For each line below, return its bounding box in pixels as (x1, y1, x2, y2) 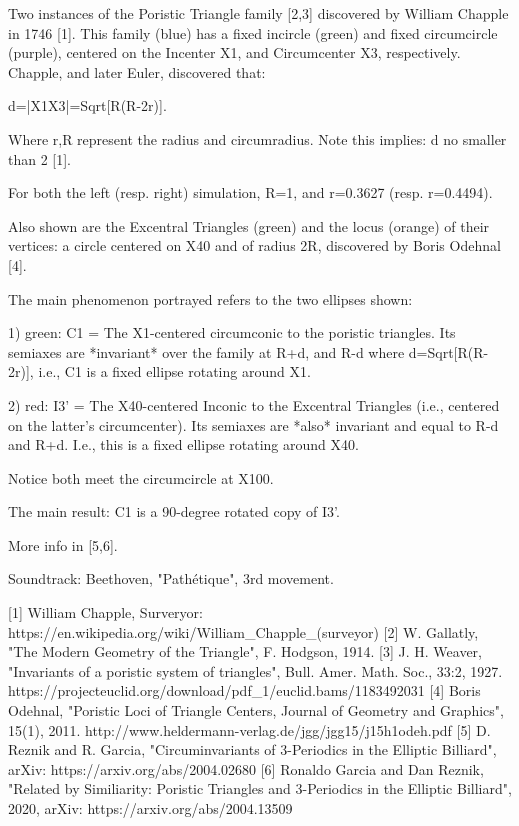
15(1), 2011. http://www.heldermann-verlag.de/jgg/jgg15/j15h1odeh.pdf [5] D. (8, 719, 491, 740)
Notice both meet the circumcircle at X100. (8, 467, 274, 488)
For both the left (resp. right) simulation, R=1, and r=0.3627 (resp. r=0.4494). (8, 182, 493, 203)
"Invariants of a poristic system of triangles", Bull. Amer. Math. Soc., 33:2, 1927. (8, 660, 503, 681)
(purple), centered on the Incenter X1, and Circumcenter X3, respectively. (8, 42, 461, 63)
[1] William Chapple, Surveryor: (8, 602, 203, 623)
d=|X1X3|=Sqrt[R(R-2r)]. (8, 95, 167, 116)
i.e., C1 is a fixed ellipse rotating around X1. (38, 361, 311, 382)
